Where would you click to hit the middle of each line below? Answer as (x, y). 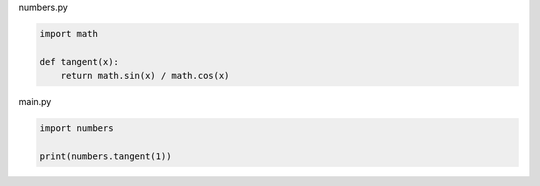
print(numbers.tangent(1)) (105, 156)
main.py (35, 102)
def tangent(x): (79, 61)
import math (69, 33)
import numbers (76, 128)
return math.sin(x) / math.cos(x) (145, 76)
